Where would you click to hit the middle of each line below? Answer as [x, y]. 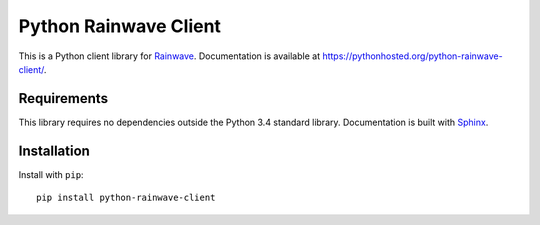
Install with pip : [51, 174]
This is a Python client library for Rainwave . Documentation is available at [169, 56]
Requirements [63, 98]
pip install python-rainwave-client [126, 198]
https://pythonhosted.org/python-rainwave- [412, 56]
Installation [54, 150]
